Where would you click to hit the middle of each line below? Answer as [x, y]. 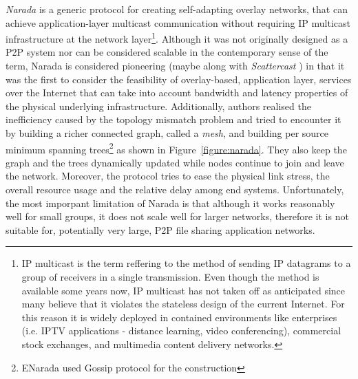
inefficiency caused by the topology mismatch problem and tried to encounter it [173, 119]
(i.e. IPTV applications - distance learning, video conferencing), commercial [181, 331]
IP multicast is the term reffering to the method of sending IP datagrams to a [186, 263]
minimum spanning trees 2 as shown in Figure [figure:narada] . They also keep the [176, 148]
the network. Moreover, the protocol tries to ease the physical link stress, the [168, 176]
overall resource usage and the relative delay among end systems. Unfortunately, [175, 189]
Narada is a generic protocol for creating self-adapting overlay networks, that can [177, 9]
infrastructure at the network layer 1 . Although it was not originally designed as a [177, 37]
